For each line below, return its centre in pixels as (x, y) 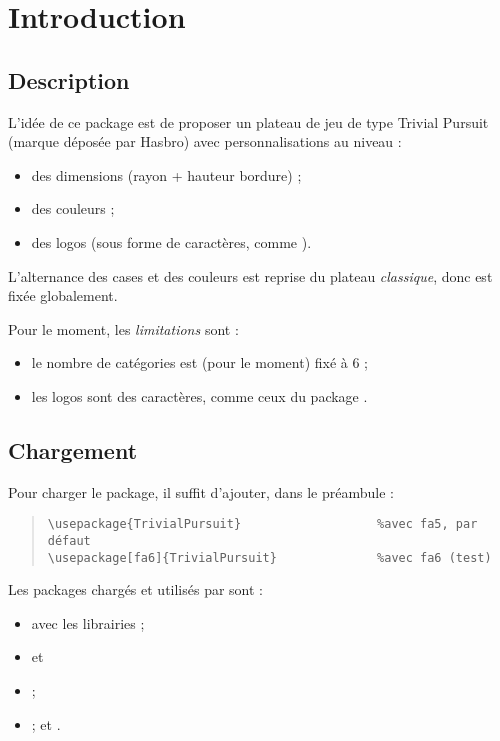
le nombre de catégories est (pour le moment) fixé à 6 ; (200, 362)
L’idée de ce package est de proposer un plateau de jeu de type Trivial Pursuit (248, 121)
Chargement (73, 449)
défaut (69, 540)
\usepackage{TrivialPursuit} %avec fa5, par (262, 524)
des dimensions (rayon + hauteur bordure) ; (166, 174)
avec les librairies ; (88, 622)
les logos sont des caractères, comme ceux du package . (199, 395)
